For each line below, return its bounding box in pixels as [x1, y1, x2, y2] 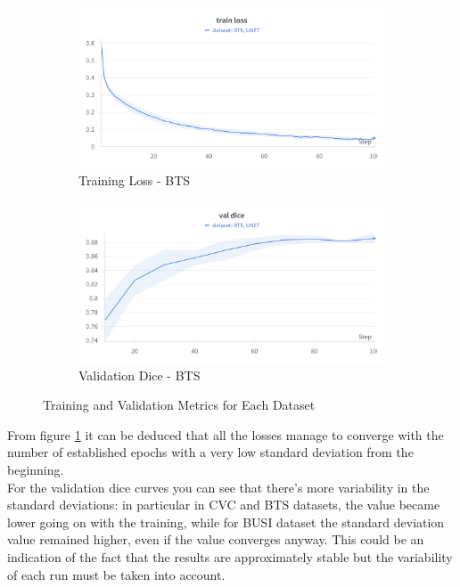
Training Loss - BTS [78, 170, 191, 189]
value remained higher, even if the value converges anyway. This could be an [7, 530, 424, 549]
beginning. [7, 460, 64, 478]
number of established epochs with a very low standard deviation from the [7, 443, 414, 461]
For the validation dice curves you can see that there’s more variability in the [7, 477, 430, 496]
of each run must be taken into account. [7, 565, 226, 583]
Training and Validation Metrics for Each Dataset [43, 395, 316, 414]
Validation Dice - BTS [78, 365, 201, 384]
